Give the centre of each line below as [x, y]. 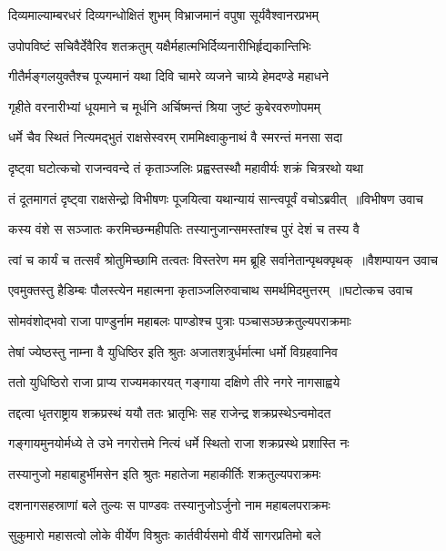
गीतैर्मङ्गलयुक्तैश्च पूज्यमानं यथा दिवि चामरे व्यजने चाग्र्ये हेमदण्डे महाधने [169, 76]
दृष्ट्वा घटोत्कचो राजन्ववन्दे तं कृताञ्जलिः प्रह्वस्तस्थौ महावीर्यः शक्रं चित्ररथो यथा [186, 167]
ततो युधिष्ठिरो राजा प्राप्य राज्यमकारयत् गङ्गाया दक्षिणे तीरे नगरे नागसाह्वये [174, 382]
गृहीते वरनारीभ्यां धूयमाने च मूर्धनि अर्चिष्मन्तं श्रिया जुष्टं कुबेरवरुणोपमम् [165, 106]
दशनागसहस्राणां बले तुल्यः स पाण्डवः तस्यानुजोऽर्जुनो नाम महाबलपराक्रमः [169, 504]
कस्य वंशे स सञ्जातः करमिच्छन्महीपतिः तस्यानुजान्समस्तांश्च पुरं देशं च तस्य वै [184, 229]
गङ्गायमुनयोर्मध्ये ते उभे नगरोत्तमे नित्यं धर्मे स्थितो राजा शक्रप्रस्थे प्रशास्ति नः [179, 443]
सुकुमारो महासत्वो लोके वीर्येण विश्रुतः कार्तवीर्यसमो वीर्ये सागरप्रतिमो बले [165, 535]
